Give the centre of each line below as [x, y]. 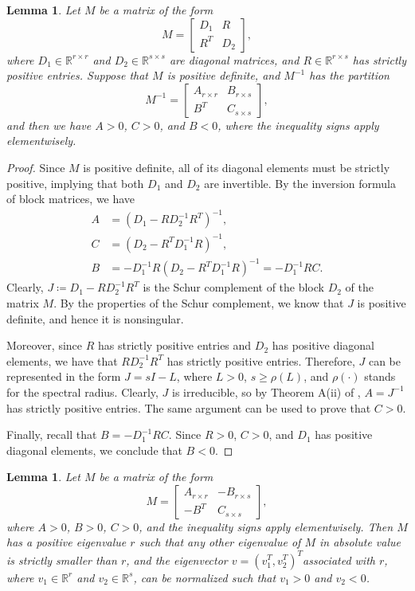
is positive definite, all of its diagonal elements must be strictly [237, 167]
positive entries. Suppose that [78, 75]
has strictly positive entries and [175, 345]
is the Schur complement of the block [233, 287]
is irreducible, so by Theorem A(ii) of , [266, 391]
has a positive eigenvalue [67, 542]
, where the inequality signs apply [298, 125]
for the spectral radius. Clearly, [82, 391]
